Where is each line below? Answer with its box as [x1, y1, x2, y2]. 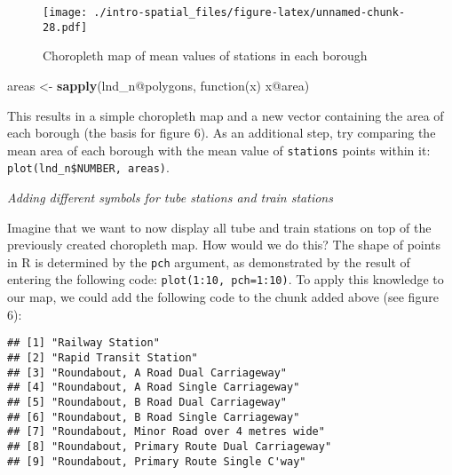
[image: [43, 6, 88, 19]
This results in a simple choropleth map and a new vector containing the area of [7, 106, 444, 124]
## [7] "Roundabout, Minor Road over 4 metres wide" [7, 425, 325, 439]
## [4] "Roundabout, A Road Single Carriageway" [7, 381, 300, 394]
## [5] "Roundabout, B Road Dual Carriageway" [7, 395, 287, 408]
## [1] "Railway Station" [7, 336, 160, 350]
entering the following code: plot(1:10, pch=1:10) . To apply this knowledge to [7, 270, 444, 289]
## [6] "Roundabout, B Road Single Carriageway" [7, 410, 300, 424]
